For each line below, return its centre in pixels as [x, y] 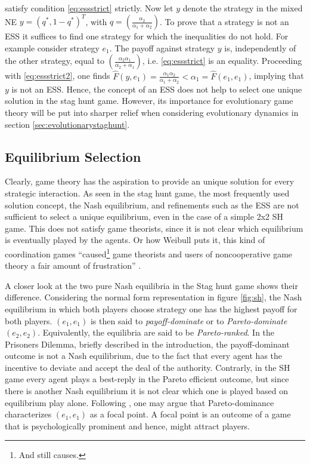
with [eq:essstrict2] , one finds [58, 76]
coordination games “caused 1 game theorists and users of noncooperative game [149, 253]
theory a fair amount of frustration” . [73, 265]
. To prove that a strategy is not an [224, 21]
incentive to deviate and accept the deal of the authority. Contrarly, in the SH [148, 367]
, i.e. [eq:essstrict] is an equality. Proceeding [222, 61]
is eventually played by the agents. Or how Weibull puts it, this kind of [135, 240]
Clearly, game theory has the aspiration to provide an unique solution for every [150, 181]
